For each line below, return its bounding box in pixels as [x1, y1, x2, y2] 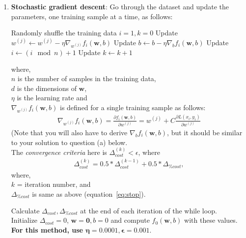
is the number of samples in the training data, [17, 73, 156, 84]
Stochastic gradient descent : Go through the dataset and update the [11, 1, 229, 11]
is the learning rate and [17, 92, 87, 103]
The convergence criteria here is [11, 147, 107, 157]
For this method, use [11, 224, 83, 235]
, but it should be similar [167, 127, 243, 137]
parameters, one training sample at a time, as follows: [11, 11, 173, 21]
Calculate [11, 205, 40, 215]
